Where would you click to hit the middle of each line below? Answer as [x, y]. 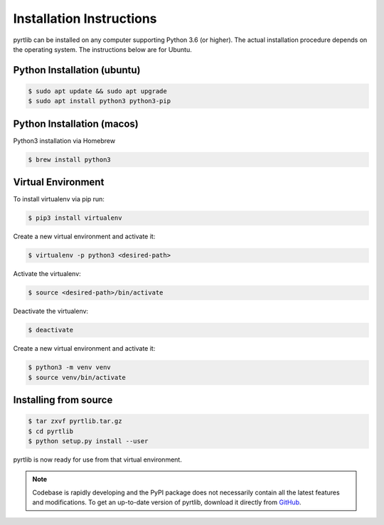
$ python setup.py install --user [88, 441]
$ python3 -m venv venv [70, 367]
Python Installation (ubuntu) [77, 70]
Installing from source [63, 399]
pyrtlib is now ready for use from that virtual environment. [98, 460]
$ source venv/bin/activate [77, 377]
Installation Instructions [85, 18]
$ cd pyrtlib [51, 431]
